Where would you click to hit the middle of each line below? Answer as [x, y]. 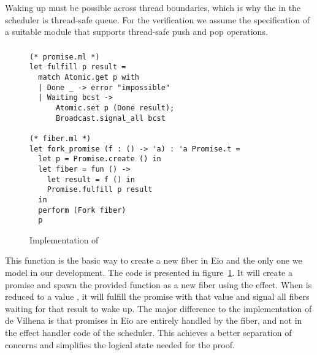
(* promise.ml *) [65, 57]
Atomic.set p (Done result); [115, 108]
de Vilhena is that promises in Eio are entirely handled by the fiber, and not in [154, 320]
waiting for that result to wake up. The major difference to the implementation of [158, 308]
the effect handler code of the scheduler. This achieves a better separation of [148, 333]
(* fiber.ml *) [60, 138]
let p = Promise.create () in [100, 159]
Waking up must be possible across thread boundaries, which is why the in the [153, 7]
